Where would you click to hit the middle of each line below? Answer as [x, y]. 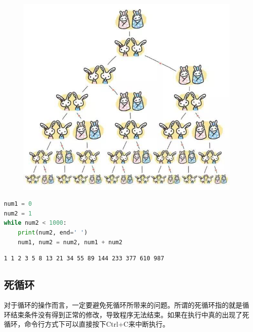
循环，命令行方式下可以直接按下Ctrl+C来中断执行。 [87, 324]
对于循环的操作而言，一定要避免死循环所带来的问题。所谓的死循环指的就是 [123, 304]
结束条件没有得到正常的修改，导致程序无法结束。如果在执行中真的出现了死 [130, 314]
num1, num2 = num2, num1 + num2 [70, 242]
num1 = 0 [18, 204]
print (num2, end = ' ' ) [53, 232]
